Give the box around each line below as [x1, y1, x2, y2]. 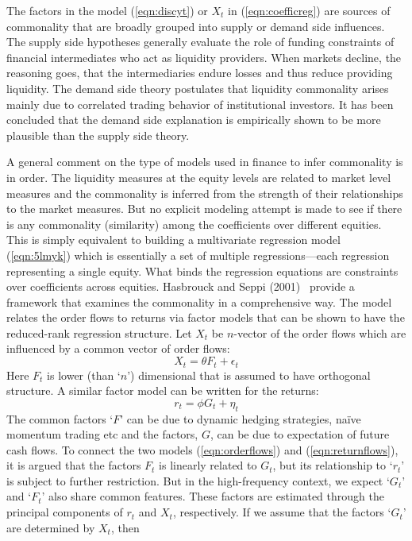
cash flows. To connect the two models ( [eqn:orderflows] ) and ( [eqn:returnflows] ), [6, 441, 399, 458]
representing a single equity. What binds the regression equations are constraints [6, 262, 399, 279]
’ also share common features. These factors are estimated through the [41, 488, 384, 504]
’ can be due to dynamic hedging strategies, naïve [120, 410, 361, 427]
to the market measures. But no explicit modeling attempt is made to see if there [6, 200, 402, 217]
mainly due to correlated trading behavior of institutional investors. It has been [6, 95, 394, 112]
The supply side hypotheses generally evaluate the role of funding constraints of [6, 33, 395, 50]
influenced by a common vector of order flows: [6, 340, 230, 357]
